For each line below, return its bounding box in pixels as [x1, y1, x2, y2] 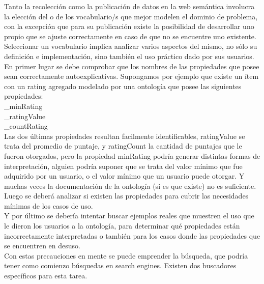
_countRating [4, 121, 48, 131]
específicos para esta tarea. [4, 270, 87, 281]
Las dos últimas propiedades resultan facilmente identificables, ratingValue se [4, 130, 245, 141]
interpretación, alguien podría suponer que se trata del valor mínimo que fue [4, 160, 243, 171]
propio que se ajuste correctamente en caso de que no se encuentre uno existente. [4, 31, 256, 41]
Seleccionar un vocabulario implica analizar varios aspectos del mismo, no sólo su [4, 41, 257, 51]
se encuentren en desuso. [4, 240, 80, 251]
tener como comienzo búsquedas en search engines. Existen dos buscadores [4, 260, 237, 271]
